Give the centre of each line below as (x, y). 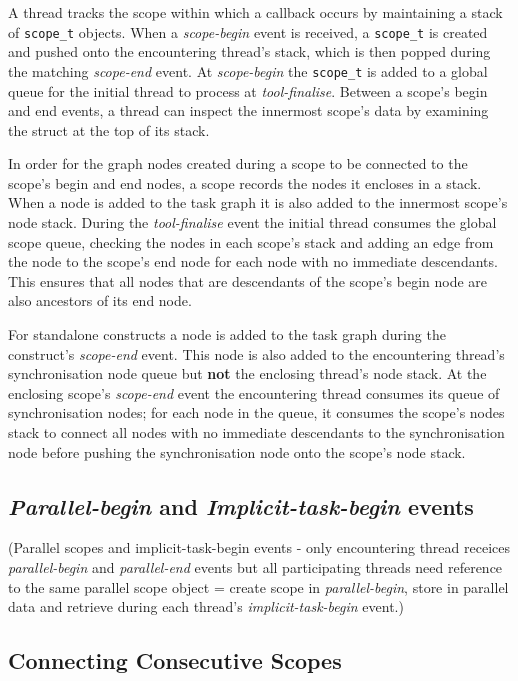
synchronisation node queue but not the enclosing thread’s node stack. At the (247, 373)
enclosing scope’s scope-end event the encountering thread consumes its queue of (254, 392)
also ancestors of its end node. (100, 300)
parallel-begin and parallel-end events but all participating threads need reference (255, 566)
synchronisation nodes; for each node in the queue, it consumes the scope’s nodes (256, 412)
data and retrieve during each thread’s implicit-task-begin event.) (206, 606)
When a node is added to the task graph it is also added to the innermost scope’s (258, 202)
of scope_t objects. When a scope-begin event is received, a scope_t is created (248, 31)
